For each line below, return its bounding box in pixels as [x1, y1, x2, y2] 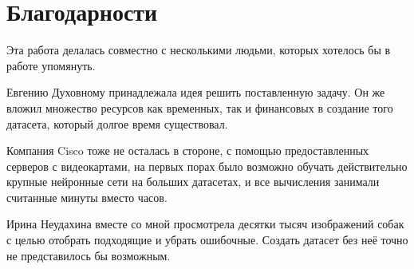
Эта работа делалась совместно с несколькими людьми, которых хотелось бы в [6, 42, 391, 58]
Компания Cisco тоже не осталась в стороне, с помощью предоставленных [6, 142, 369, 159]
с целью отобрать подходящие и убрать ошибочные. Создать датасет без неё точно [6, 231, 408, 248]
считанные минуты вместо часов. [6, 188, 168, 205]
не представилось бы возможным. [6, 247, 171, 263]
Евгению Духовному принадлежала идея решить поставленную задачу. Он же [6, 84, 385, 101]
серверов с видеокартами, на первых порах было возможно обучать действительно [6, 157, 408, 174]
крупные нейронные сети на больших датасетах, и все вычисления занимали [6, 173, 380, 190]
